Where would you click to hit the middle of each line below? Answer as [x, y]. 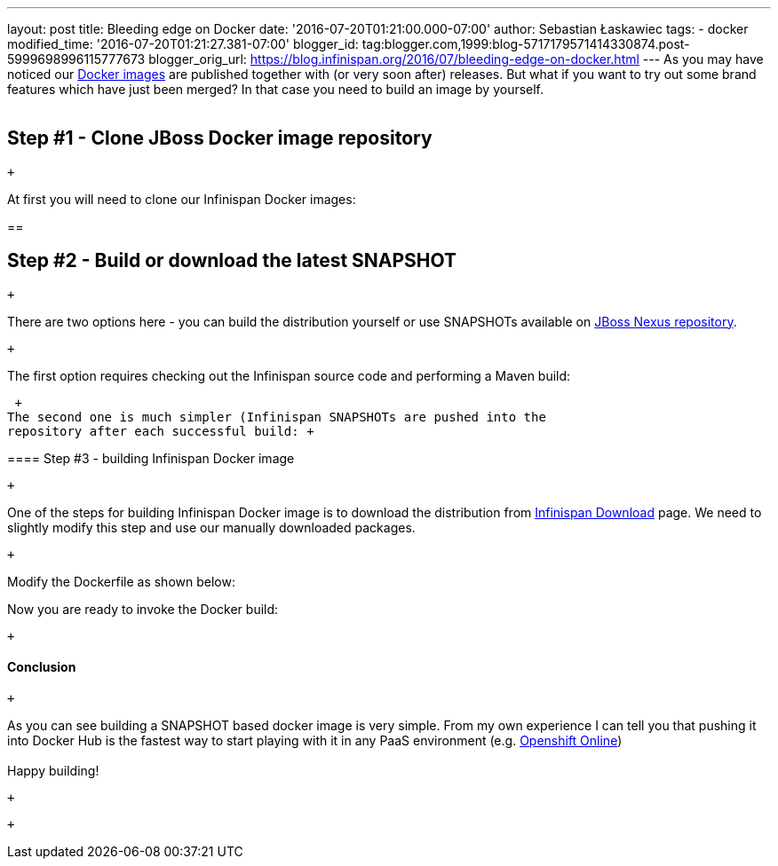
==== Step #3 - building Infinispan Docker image [151, 458]
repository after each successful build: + [161, 431]
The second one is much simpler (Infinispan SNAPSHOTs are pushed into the [277, 417]
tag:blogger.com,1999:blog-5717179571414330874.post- [526, 44]
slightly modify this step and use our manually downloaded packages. [211, 527]
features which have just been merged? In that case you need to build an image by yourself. [276, 89]
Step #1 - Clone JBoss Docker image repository [220, 138]
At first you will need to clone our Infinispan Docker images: [182, 199]
